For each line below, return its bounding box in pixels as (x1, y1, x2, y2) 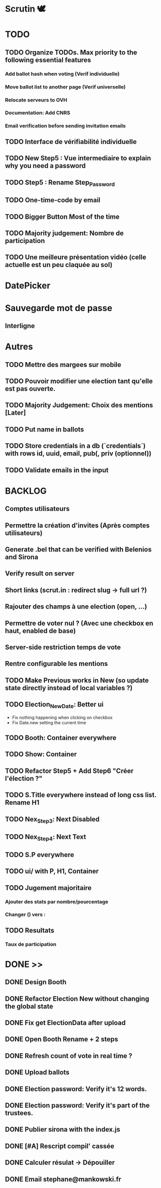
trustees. (5, 1109, 33, 1118)
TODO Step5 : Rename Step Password (5, 178, 115, 188)
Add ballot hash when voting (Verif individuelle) (5, 70, 120, 77)
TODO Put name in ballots (5, 425, 84, 434)
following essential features (5, 56, 91, 64)
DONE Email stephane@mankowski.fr (5, 1175, 121, 1183)
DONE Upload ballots (5, 1068, 70, 1077)
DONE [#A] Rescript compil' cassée (5, 1142, 114, 1150)
